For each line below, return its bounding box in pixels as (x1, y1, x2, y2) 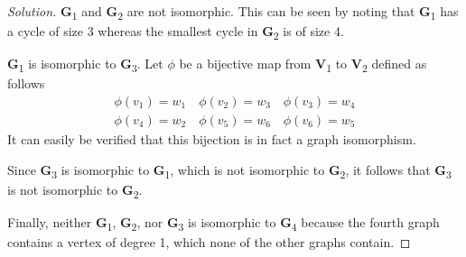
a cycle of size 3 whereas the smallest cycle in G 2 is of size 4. (7, 22, 344, 42)
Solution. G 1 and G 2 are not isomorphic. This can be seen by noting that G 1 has (7, 2, 459, 23)
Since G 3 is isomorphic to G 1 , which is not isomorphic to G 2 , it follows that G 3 (7, 160, 452, 181)
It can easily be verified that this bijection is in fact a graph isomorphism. (7, 130, 416, 149)
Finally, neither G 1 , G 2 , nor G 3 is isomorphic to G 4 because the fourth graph (7, 212, 440, 234)
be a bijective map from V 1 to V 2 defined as (179, 54, 427, 76)
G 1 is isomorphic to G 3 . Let (7, 54, 163, 76)
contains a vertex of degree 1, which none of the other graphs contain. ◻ (7, 233, 411, 251)
